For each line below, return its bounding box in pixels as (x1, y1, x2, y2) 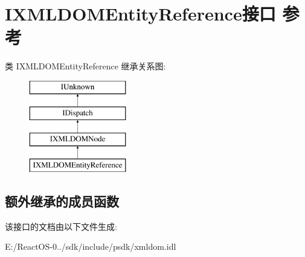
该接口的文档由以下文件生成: (5, 220, 117, 232)
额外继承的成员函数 (5, 192, 119, 211)
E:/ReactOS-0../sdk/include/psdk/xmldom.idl (5, 240, 176, 253)
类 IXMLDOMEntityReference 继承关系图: (5, 60, 166, 72)
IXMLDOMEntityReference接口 (5, 1, 276, 26)
